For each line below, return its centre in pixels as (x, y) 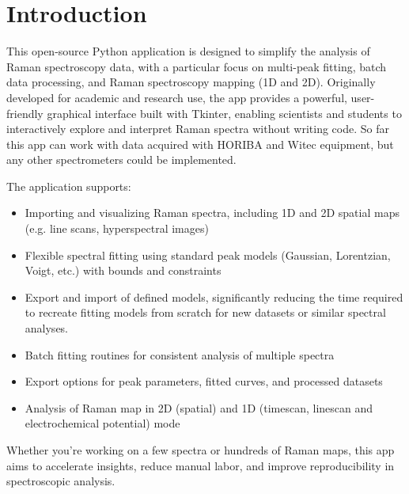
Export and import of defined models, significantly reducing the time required (214, 296)
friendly (25, 113)
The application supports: (69, 186)
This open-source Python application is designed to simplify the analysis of (188, 51)
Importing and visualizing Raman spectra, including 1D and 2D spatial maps (212, 213)
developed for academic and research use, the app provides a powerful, (177, 97)
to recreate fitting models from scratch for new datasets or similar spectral (205, 312)
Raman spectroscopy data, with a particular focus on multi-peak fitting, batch (197, 66)
